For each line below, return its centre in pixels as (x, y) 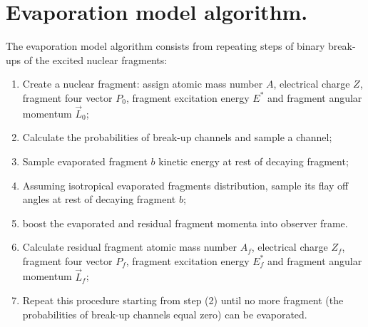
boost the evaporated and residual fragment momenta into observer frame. (185, 223)
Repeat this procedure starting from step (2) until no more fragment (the (183, 300)
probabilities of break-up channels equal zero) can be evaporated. (165, 314)
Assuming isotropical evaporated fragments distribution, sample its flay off (185, 185)
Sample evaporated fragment (85, 161)
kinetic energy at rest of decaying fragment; (254, 161)
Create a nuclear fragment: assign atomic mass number (143, 84)
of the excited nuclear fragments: (96, 59)
